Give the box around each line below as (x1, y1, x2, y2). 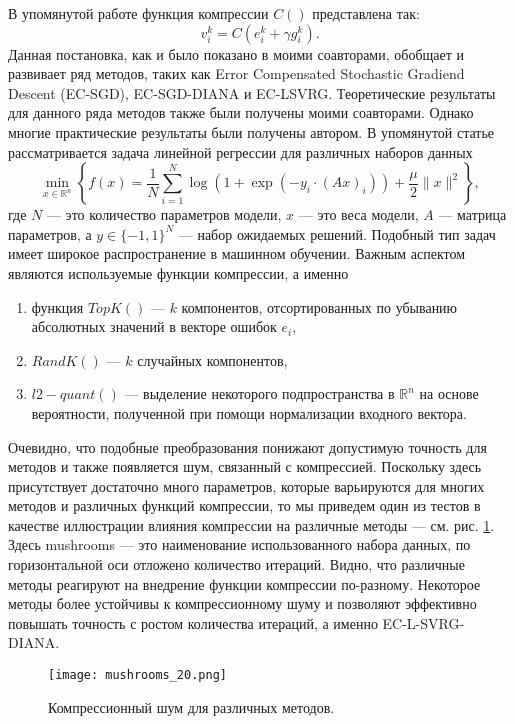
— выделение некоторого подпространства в (124, 383, 395, 404)
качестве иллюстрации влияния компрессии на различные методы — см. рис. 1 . (8, 514, 495, 535)
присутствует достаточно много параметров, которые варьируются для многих (8, 475, 485, 496)
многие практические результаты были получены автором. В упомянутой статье (8, 121, 495, 142)
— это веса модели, (298, 204, 419, 225)
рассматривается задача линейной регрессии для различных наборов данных (8, 141, 473, 162)
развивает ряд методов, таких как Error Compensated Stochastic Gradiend (8, 63, 465, 84)
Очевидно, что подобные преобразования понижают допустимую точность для (8, 436, 487, 457)
